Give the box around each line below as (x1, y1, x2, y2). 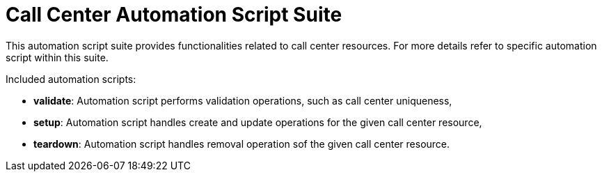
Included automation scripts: (6, 72, 136, 85)
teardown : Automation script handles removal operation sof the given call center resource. (33, 137, 450, 150)
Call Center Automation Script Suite (6, 3, 342, 26)
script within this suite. (6, 51, 109, 63)
